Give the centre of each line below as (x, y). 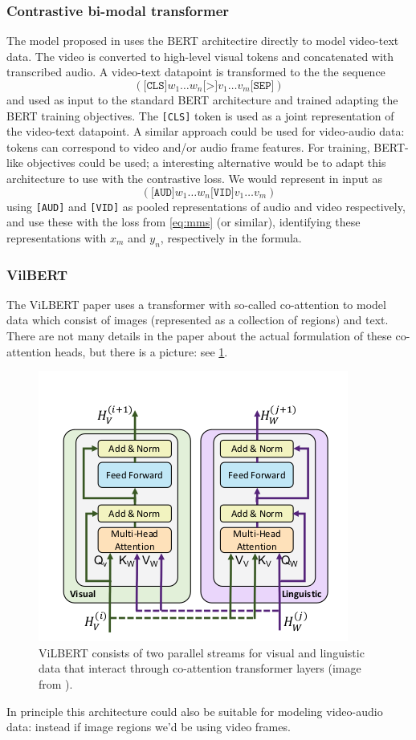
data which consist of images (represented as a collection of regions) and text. (198, 320)
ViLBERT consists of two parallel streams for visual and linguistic (202, 652)
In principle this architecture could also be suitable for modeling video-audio (195, 711)
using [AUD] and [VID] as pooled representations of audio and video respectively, (206, 206)
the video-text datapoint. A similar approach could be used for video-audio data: (206, 131)
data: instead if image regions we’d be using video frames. (149, 727)
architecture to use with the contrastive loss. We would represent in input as (195, 179)
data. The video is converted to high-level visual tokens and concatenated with (200, 56)
